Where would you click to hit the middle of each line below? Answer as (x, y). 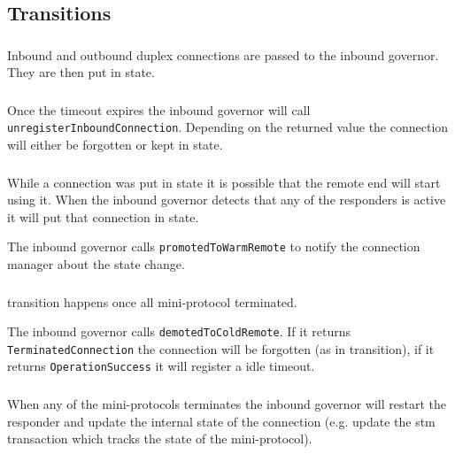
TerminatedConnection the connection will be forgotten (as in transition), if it (221, 348)
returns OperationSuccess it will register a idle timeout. (161, 366)
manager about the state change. (96, 264)
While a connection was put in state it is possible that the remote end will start (224, 182)
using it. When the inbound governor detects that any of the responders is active (227, 200)
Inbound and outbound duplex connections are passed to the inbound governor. (223, 54)
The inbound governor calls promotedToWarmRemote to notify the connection (214, 246)
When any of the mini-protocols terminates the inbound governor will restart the (227, 404)
